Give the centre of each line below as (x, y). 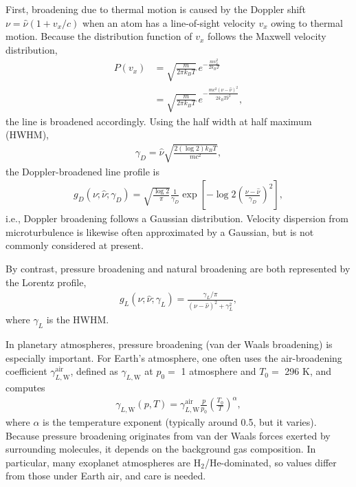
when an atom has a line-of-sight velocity (169, 22)
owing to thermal (307, 22)
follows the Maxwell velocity (267, 36)
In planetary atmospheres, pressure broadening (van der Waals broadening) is (169, 344)
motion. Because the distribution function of (99, 36)
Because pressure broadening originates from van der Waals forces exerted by (168, 435)
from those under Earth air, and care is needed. (106, 476)
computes (25, 388)
